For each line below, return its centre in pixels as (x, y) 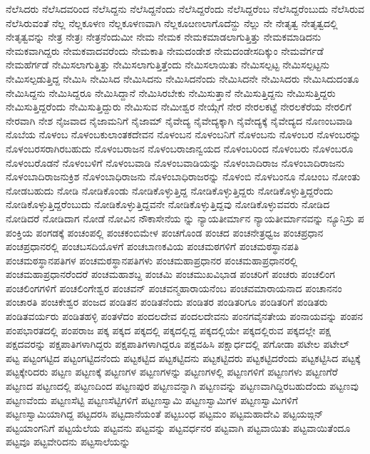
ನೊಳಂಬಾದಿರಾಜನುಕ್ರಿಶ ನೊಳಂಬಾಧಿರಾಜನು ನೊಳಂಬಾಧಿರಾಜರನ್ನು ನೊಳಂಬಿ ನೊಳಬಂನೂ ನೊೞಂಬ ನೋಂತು (183, 176)
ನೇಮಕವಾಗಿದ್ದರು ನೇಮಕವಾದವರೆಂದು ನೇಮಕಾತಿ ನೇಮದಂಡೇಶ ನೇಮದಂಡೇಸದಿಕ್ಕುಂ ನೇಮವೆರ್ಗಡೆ (165, 50)
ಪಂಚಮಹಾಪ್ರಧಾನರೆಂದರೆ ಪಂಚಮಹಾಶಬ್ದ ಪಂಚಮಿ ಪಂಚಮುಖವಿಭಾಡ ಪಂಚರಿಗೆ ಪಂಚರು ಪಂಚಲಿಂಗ (170, 274)
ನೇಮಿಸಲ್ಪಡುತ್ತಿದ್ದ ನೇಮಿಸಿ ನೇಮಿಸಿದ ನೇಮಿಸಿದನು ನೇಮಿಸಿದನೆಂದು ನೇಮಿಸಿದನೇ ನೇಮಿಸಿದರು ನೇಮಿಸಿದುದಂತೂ (183, 78)
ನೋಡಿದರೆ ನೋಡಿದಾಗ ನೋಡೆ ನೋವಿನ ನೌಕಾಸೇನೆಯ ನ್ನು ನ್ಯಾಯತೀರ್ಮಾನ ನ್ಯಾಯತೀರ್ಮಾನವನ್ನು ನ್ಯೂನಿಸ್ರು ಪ (185, 218)
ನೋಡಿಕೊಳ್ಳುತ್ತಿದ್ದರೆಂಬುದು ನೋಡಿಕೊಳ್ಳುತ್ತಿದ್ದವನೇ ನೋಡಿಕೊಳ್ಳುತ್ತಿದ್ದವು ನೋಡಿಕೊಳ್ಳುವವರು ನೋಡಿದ (168, 204)
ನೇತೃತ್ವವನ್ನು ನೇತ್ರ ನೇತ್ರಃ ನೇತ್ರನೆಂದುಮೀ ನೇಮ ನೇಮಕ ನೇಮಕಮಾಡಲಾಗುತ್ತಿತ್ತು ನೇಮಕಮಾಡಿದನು (164, 37)
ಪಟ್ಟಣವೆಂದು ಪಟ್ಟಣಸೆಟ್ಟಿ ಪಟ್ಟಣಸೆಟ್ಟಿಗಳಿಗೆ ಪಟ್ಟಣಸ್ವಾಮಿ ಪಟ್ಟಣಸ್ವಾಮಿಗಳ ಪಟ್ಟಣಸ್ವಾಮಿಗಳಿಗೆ (152, 399)
